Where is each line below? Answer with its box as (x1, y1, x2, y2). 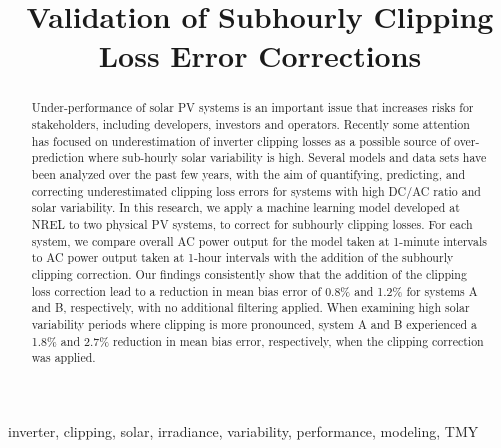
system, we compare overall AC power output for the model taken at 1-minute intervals (31, 232, 487, 249)
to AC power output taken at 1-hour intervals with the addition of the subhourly (31, 249, 454, 266)
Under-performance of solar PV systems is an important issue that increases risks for (31, 99, 474, 116)
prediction (31, 149, 85, 166)
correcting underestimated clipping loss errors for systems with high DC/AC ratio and (31, 182, 481, 199)
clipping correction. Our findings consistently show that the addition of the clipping (31, 265, 467, 282)
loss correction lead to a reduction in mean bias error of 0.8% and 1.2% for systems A (31, 282, 478, 299)
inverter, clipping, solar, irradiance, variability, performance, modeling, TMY (8, 420, 479, 441)
